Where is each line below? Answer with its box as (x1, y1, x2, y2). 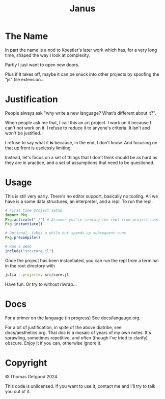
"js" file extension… (5, 76, 45, 82)
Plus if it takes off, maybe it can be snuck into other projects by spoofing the (5, 71, 160, 77)
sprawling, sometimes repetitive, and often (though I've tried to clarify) (5, 334, 148, 340)
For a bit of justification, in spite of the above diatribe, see (5, 324, 122, 330)
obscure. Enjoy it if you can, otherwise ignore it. (5, 340, 102, 346)
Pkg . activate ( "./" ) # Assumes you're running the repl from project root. (5, 217, 162, 222)
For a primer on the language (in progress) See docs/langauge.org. (5, 315, 141, 321)
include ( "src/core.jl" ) (5, 248, 54, 254)
